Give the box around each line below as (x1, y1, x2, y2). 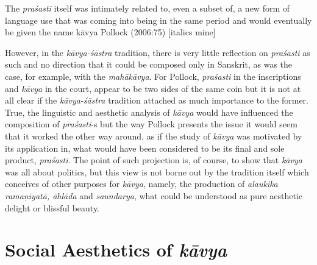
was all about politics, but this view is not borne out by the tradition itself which (5, 165, 309, 178)
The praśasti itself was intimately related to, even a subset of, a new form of (5, 2, 290, 14)
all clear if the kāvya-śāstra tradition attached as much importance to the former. (5, 94, 308, 107)
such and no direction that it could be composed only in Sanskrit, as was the (5, 58, 293, 71)
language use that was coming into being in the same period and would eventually (5, 13, 312, 26)
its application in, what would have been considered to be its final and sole (5, 141, 285, 154)
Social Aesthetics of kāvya (5, 237, 227, 263)
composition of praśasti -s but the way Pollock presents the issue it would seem (5, 118, 297, 130)
